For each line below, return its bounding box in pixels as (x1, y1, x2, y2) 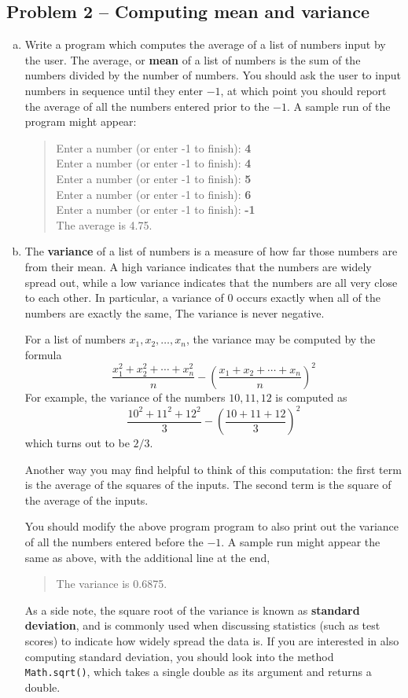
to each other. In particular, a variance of (24, 289, 224, 306)
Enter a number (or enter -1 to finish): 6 (56, 186, 252, 202)
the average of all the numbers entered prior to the (24, 97, 270, 114)
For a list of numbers (24, 331, 126, 347)
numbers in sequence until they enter (24, 82, 203, 98)
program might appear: (24, 113, 137, 130)
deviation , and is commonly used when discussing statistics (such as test (24, 617, 380, 634)
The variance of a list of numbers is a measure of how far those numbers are (24, 243, 398, 259)
